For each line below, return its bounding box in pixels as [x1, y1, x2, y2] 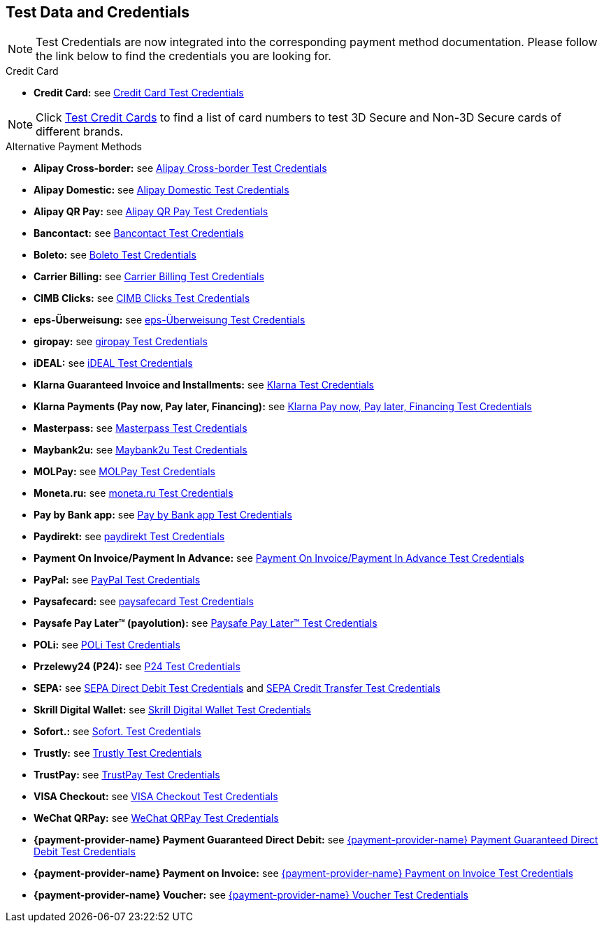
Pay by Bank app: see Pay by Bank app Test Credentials [34, 509, 292, 521]
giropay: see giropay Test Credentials [34, 335, 208, 348]
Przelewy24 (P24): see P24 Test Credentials [34, 660, 240, 673]
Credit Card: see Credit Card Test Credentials [34, 87, 244, 99]
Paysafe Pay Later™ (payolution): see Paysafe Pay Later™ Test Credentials [34, 617, 377, 630]
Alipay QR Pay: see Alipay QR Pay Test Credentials [34, 205, 268, 218]
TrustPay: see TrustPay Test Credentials [34, 769, 220, 781]
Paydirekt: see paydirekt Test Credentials [34, 530, 225, 543]
